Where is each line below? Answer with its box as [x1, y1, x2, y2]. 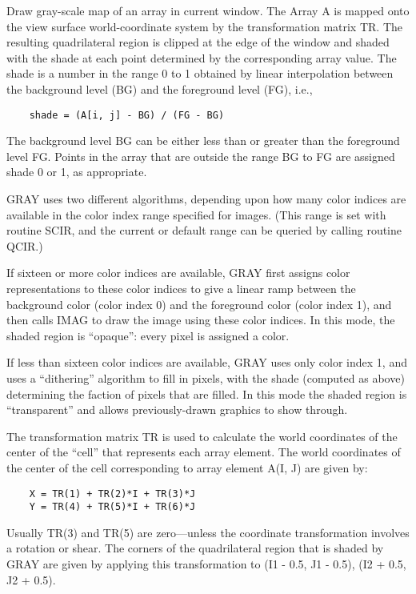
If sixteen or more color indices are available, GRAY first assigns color [6, 264, 350, 281]
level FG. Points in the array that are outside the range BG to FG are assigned [6, 147, 395, 164]
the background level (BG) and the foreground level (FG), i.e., [6, 80, 313, 97]
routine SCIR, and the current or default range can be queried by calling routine [6, 222, 402, 239]
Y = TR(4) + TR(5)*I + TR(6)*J [29, 501, 196, 513]
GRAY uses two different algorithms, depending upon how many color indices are [6, 191, 406, 207]
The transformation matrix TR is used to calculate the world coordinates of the [6, 427, 398, 444]
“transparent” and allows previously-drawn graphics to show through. [6, 401, 348, 418]
